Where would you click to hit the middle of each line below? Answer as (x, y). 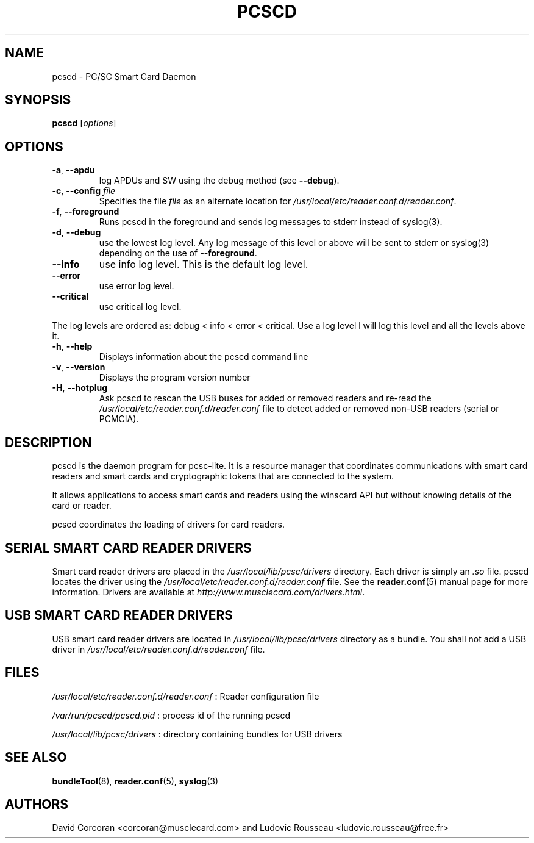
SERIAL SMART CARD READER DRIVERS (128, 548)
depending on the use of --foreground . (178, 253)
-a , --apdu (73, 170)
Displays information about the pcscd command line (204, 357)
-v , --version (79, 367)
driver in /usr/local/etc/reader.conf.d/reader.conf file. (158, 649)
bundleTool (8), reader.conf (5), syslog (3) (135, 781)
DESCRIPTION (48, 442)
